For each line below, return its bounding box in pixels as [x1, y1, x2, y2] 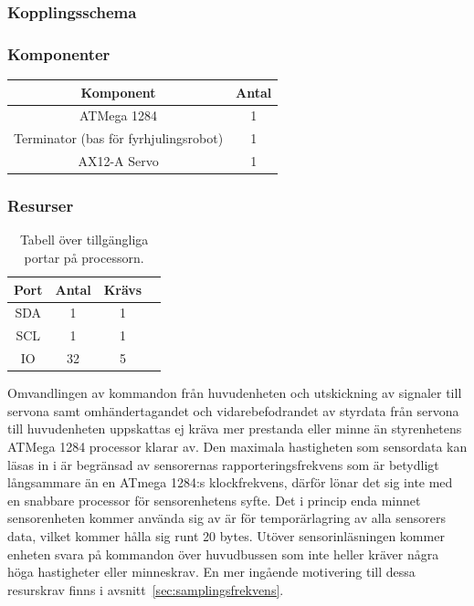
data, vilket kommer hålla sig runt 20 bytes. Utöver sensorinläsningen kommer [7, 526, 445, 545]
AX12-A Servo [78, 151, 159, 171]
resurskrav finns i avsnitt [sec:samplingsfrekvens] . [7, 580, 284, 599]
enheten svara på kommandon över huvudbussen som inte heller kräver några [7, 544, 439, 563]
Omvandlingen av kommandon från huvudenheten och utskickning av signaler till [7, 383, 462, 402]
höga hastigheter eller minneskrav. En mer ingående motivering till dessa [7, 562, 416, 581]
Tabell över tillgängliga [19, 230, 149, 249]
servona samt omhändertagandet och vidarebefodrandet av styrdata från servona [7, 401, 459, 420]
